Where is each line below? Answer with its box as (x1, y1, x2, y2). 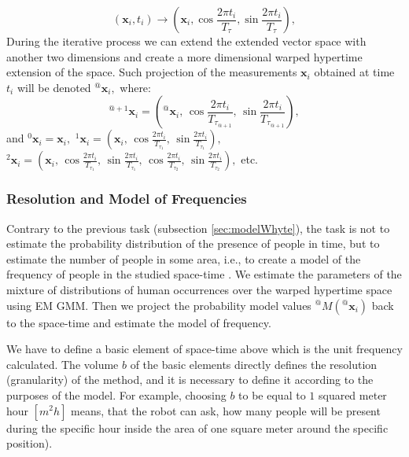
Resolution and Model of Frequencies (6, 189, 247, 208)
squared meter (318, 386, 387, 403)
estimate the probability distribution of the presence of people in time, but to (6, 235, 380, 252)
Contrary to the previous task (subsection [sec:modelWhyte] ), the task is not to (6, 219, 390, 236)
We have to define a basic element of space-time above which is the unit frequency (6, 341, 403, 357)
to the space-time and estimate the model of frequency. (6, 314, 271, 330)
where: (120, 79, 151, 95)
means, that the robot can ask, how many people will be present (71, 402, 381, 418)
